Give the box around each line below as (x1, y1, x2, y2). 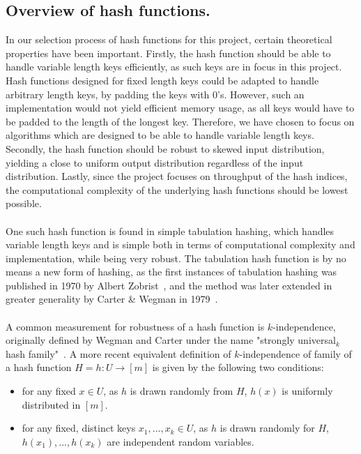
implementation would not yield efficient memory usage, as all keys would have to (6, 100, 355, 115)
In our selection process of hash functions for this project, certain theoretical (6, 32, 332, 47)
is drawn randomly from (130, 384, 233, 398)
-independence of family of (239, 346, 352, 361)
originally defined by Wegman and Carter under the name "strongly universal (6, 333, 336, 347)
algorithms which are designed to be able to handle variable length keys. (6, 128, 314, 142)
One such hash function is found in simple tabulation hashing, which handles (6, 223, 335, 238)
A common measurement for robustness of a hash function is (6, 319, 265, 333)
